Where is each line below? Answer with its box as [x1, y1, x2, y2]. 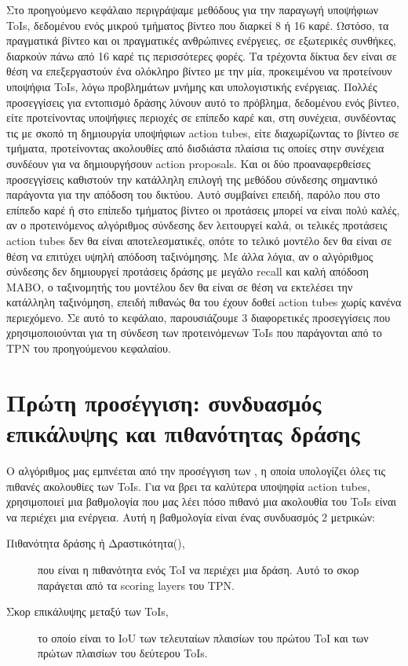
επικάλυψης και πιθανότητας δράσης [6, 417, 360, 449]
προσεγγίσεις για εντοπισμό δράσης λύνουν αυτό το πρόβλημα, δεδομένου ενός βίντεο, [6, 93, 399, 110]
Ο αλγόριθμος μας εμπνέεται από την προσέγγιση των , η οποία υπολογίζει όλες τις [6, 462, 386, 478]
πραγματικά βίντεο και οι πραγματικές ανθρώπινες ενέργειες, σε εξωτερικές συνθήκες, [6, 32, 396, 49]
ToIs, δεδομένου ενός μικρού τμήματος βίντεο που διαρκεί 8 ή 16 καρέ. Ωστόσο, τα [6, 16, 389, 33]
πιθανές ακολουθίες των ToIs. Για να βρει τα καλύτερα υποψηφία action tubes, [6, 478, 370, 494]
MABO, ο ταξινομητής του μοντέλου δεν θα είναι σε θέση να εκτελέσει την [6, 278, 353, 295]
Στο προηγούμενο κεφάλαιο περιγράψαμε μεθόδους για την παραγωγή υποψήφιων [6, 2, 379, 17]
